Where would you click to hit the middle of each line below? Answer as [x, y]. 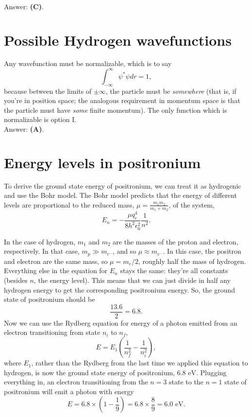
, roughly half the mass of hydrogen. [192, 261]
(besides [16, 280]
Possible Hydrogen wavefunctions [118, 40]
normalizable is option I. [40, 119]
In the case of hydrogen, [40, 241]
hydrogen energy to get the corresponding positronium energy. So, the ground [120, 289]
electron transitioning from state [52, 332]
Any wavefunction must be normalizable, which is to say [88, 63]
